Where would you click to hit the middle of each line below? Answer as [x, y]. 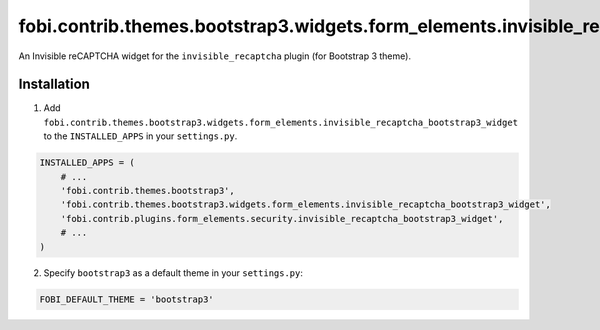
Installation [54, 84]
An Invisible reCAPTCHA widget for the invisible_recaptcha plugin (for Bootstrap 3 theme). [215, 56]
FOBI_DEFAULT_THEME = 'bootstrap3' [126, 299]
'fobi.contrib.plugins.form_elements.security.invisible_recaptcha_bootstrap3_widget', [282, 218]
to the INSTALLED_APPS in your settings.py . [140, 136]
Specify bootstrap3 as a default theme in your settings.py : [173, 272]
